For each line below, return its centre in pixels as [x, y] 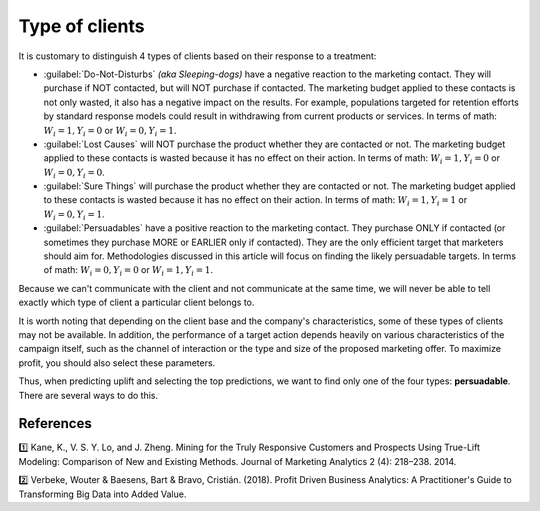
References [55, 423]
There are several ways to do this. [88, 395]
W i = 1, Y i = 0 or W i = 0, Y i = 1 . [110, 131]
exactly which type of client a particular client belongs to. [136, 302]
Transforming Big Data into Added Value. [102, 494]
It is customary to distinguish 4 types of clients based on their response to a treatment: [197, 56]
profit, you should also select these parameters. [117, 362]
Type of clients [81, 26]
